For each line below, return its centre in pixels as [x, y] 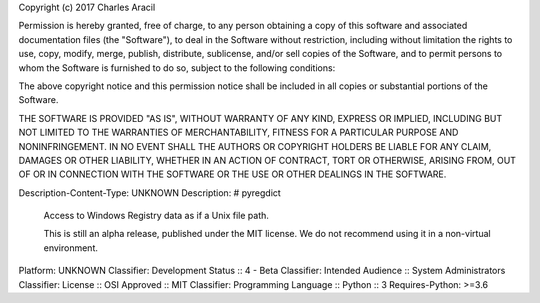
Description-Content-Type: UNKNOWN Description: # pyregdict [150, 192]
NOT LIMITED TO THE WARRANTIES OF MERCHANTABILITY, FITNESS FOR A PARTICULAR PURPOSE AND [238, 132]
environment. [71, 247]
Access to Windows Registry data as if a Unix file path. [156, 216]
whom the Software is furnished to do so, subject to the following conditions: [177, 67]
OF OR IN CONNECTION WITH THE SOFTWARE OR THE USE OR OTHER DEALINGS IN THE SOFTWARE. [232, 174]
